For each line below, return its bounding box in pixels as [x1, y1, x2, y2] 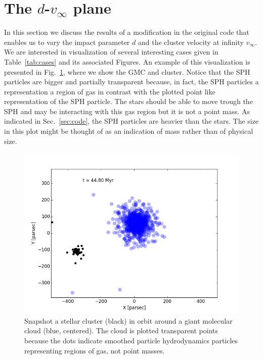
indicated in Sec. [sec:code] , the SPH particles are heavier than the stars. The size [4, 116, 259, 126]
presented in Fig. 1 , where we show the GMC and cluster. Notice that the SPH [4, 66, 250, 77]
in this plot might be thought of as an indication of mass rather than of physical [4, 126, 253, 136]
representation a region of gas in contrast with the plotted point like [4, 86, 215, 96]
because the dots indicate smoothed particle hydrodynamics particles [24, 335, 238, 346]
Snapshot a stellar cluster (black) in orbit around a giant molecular [24, 315, 233, 326]
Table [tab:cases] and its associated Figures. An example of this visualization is [4, 56, 250, 67]
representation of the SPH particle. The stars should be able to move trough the [4, 96, 253, 107]
